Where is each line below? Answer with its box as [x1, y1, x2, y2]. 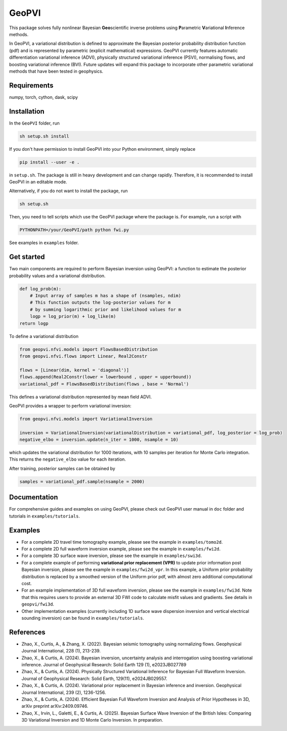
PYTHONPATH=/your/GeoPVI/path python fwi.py [19, 227, 129, 233]
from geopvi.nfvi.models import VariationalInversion [19, 416, 153, 422]
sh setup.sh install [19, 133, 69, 139]
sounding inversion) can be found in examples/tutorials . [21, 615, 144, 621]
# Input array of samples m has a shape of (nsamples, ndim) [30, 293, 181, 299]
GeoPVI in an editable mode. [9, 179, 68, 185]
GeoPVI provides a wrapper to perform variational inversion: [9, 403, 132, 409]
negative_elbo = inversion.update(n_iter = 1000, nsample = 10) [19, 437, 179, 442]
